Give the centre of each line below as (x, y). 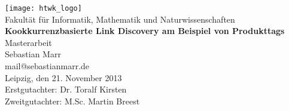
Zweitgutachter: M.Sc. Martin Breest (72, 101)
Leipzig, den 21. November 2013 (63, 77)
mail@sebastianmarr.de (47, 66)
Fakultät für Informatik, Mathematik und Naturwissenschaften (120, 19)
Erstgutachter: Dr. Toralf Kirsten (66, 89)
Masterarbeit (28, 42)
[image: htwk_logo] (43, 8)
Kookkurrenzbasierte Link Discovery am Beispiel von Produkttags (145, 31)
